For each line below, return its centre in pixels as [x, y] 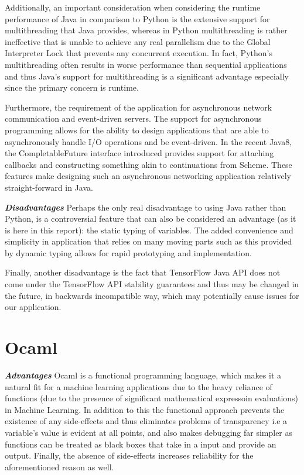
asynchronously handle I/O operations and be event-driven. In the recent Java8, [148, 141]
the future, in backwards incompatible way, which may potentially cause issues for [152, 295]
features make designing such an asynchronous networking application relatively [148, 176]
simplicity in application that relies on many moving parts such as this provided [148, 241]
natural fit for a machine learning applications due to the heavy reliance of [139, 386]
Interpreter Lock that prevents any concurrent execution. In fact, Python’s [139, 53]
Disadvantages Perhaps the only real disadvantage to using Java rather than [146, 207]
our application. [33, 307]
